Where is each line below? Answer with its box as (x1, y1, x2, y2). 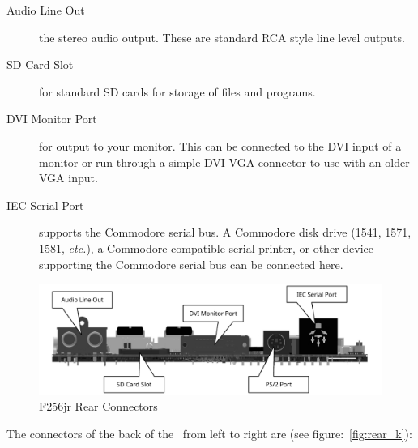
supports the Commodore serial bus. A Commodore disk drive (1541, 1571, (39, 224, 412, 241)
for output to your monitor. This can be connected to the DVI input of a (39, 137, 402, 154)
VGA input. (39, 169, 98, 186)
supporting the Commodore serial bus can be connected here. (39, 255, 343, 272)
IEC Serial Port (6, 196, 84, 213)
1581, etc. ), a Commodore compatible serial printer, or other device (39, 239, 373, 256)
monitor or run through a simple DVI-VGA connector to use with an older (39, 153, 410, 170)
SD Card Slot (6, 56, 74, 73)
